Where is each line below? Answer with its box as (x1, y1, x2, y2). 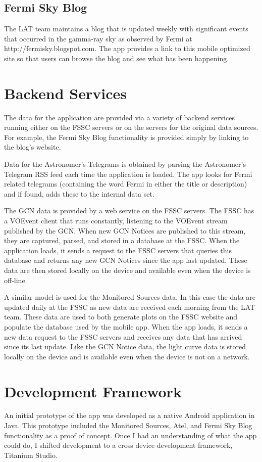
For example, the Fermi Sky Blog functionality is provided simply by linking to (4, 131, 249, 142)
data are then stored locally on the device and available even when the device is (4, 265, 251, 275)
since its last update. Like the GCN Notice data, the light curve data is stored (4, 341, 246, 352)
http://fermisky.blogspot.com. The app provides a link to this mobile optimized (4, 43, 250, 54)
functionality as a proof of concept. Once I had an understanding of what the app (4, 430, 257, 440)
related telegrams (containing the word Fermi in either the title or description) (4, 178, 247, 189)
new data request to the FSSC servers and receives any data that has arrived (4, 331, 242, 342)
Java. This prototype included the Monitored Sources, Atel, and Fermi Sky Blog (4, 420, 252, 431)
